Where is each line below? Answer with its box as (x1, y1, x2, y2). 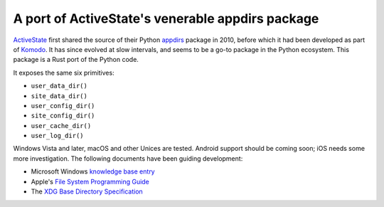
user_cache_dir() (31, 122, 92, 129)
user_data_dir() (31, 82, 88, 90)
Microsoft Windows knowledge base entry (31, 167, 156, 176)
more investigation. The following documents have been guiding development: (13, 154, 243, 163)
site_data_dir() (31, 92, 88, 100)
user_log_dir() (31, 132, 85, 140)
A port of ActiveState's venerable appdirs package (13, 11, 319, 26)
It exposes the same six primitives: (13, 68, 114, 77)
